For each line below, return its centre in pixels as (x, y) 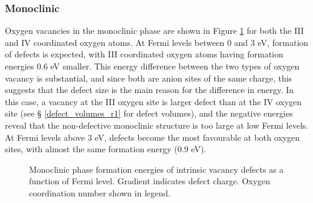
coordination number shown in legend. (100, 192)
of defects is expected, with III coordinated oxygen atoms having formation (144, 54)
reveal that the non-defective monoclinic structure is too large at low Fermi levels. (157, 125)
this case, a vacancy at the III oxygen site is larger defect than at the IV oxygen (153, 101)
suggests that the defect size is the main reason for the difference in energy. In (150, 90)
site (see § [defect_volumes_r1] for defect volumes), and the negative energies (149, 113)
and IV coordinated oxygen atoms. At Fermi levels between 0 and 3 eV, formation (157, 42)
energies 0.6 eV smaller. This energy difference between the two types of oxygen (152, 66)
